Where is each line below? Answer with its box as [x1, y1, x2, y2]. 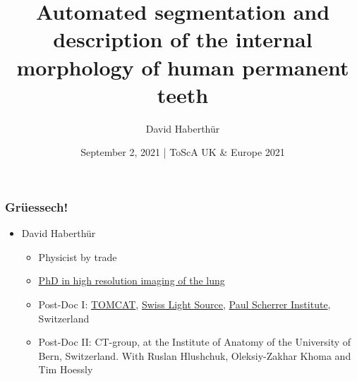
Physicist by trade [38, 249, 117, 264]
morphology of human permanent [16, 52, 349, 81]
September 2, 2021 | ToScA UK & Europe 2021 [80, 145, 285, 159]
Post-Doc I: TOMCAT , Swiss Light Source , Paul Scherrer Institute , [38, 296, 331, 311]
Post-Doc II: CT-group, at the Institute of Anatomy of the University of [38, 334, 351, 349]
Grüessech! [5, 198, 68, 215]
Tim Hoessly [38, 362, 93, 377]
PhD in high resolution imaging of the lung [38, 273, 225, 288]
